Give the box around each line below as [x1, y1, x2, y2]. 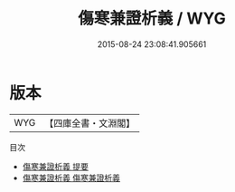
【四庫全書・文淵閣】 [44, 117, 136, 130]
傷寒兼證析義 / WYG [78, 8, 226, 29]
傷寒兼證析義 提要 [22, 160, 89, 172]
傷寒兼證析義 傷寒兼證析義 [22, 172, 120, 183]
